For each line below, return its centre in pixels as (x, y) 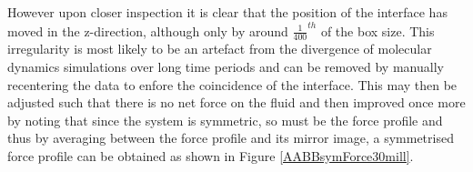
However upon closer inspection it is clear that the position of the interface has (227, 12)
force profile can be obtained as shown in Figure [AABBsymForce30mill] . (211, 156)
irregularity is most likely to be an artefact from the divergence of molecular (220, 49)
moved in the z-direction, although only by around (148, 30)
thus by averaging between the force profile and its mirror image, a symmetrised (231, 138)
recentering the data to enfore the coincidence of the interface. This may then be (232, 84)
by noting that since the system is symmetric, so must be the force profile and (225, 120)
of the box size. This (377, 30)
